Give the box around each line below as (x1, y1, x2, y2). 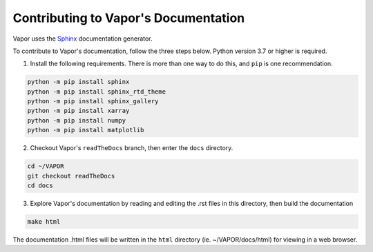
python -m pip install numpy (27, 116, 126, 124)
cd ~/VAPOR (27, 162, 64, 170)
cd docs (27, 182, 53, 189)
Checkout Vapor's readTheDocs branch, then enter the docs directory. (30, 144, 233, 152)
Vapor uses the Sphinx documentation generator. (12, 34, 153, 43)
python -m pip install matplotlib (27, 126, 144, 134)
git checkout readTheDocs (27, 172, 115, 180)
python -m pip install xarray (27, 107, 130, 115)
